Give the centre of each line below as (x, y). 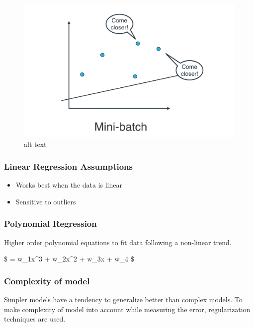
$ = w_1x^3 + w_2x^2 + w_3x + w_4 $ (69, 259)
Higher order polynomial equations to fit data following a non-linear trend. (118, 242)
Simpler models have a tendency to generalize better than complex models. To (123, 299)
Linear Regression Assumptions (68, 166)
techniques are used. (35, 319)
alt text (35, 144)
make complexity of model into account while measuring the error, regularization (127, 309)
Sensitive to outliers (46, 201)
